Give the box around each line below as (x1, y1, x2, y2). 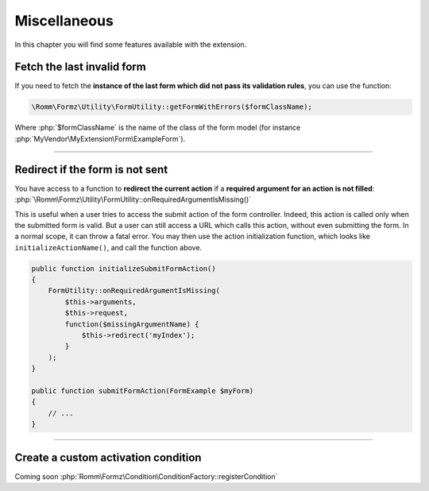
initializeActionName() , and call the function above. (14, 242, 203, 252)
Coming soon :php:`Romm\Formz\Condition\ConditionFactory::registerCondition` (14, 471, 278, 481)
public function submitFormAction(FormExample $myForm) (31, 386, 254, 395)
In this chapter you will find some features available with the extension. (14, 40, 247, 49)
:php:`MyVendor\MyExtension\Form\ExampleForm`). (14, 133, 186, 143)
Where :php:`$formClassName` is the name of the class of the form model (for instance (14, 123, 301, 133)
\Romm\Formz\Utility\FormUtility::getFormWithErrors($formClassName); (31, 102, 313, 111)
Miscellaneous (14, 12, 114, 29)
